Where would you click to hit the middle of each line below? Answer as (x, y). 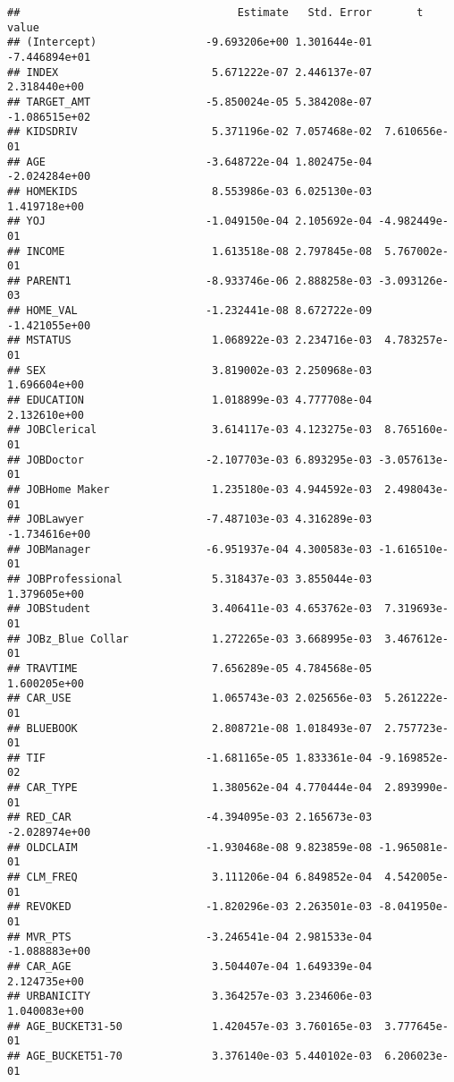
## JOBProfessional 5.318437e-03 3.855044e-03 (190, 579)
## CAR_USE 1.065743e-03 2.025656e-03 (190, 699)
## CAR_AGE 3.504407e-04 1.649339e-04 (190, 967)
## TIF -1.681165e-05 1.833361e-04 (190, 758)
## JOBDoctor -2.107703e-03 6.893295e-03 (190, 460)
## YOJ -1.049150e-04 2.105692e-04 (190, 222)
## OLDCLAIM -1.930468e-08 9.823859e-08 (190, 847)
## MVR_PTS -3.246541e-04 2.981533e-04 (190, 937)
